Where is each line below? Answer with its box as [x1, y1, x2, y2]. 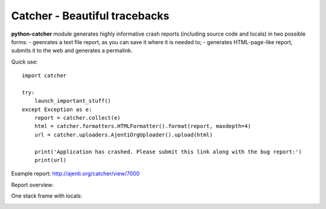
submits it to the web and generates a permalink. [11, 47, 133, 54]
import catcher [22, 72, 67, 79]
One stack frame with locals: [11, 192, 83, 199]
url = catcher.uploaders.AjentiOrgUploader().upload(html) [34, 131, 213, 138]
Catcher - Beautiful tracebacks [11, 9, 170, 22]
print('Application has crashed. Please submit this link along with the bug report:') [34, 148, 302, 155]
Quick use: [11, 58, 38, 65]
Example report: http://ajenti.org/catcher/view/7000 [11, 170, 140, 178]
